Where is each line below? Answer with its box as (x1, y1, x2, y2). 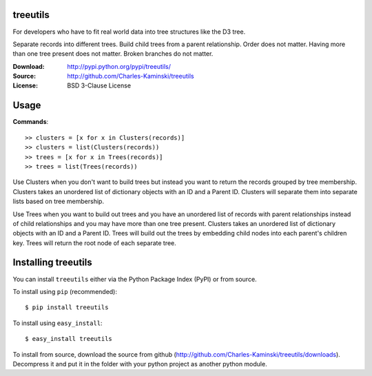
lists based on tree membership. (12, 197, 105, 206)
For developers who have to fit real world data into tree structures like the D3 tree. (12, 28, 246, 36)
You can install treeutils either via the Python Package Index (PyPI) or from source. (12, 275, 258, 283)
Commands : (12, 118, 49, 126)
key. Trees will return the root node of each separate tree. (12, 238, 177, 247)
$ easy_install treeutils (25, 335, 113, 343)
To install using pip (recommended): (12, 287, 117, 295)
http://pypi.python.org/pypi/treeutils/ (67, 62, 172, 70)
